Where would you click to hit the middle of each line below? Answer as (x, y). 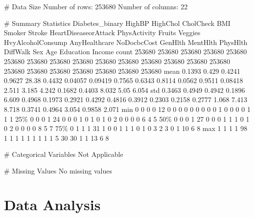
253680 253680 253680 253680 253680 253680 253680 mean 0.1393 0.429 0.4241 (122, 71)
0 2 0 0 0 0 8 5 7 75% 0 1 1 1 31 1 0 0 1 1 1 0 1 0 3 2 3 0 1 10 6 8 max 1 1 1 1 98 (126, 128)
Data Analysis (52, 204)
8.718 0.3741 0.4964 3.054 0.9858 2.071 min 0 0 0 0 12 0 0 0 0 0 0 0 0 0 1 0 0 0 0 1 (127, 109)
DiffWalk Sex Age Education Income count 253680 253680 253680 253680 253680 (126, 52)
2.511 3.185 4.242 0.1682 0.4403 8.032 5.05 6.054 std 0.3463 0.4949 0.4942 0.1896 (125, 90)
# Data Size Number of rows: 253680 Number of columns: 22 (96, 6)
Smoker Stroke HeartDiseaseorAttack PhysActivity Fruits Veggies (102, 33)
